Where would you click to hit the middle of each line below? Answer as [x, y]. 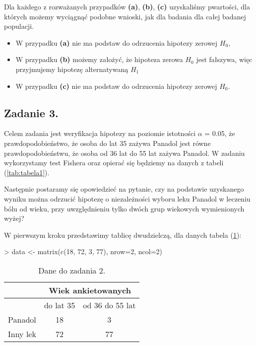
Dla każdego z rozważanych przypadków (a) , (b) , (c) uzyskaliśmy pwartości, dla [127, 6]
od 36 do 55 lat [109, 305]
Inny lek [22, 334]
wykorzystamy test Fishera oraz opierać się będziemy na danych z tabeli [114, 163]
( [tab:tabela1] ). [27, 172]
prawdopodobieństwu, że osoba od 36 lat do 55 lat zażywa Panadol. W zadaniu [125, 153]
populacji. [19, 26]
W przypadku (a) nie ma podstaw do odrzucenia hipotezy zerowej [117, 42]
